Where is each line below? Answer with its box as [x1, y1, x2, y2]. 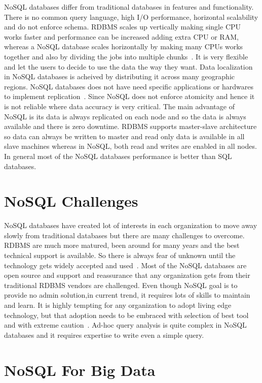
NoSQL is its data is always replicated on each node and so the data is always [4, 111, 246, 121]
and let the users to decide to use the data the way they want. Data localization [4, 61, 253, 72]
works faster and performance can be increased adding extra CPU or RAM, [4, 31, 239, 42]
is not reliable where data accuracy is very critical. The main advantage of [4, 101, 235, 111]
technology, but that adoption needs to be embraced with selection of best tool [4, 309, 249, 320]
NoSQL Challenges [4, 190, 138, 211]
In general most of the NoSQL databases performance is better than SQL [4, 150, 232, 161]
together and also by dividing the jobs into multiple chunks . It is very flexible [4, 51, 248, 61]
